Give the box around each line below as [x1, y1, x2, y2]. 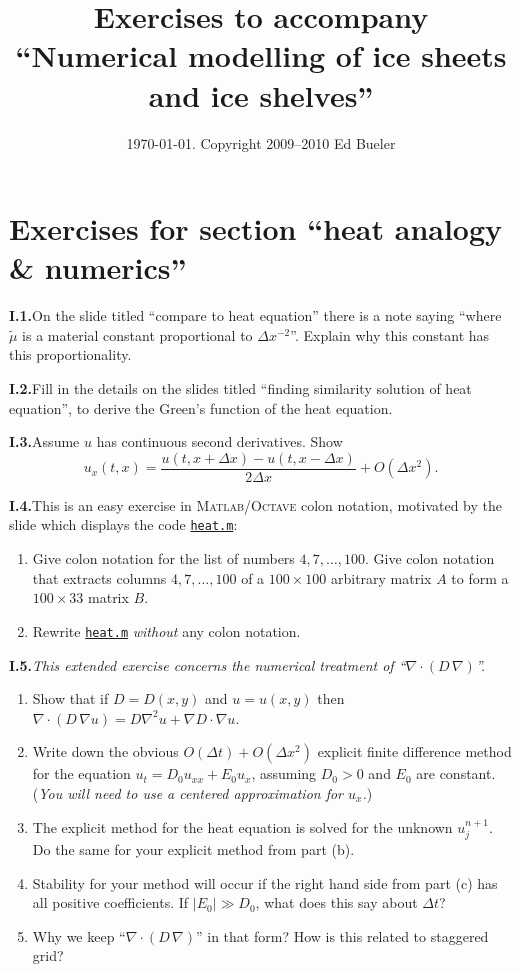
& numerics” [9, 247, 187, 288]
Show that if [32, 688, 109, 709]
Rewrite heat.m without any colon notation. [32, 620, 301, 641]
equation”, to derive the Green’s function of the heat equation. [9, 397, 393, 418]
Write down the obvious [32, 741, 179, 762]
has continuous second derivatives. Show [96, 431, 343, 452]
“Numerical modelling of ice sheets [15, 35, 507, 76]
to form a [451, 567, 509, 588]
